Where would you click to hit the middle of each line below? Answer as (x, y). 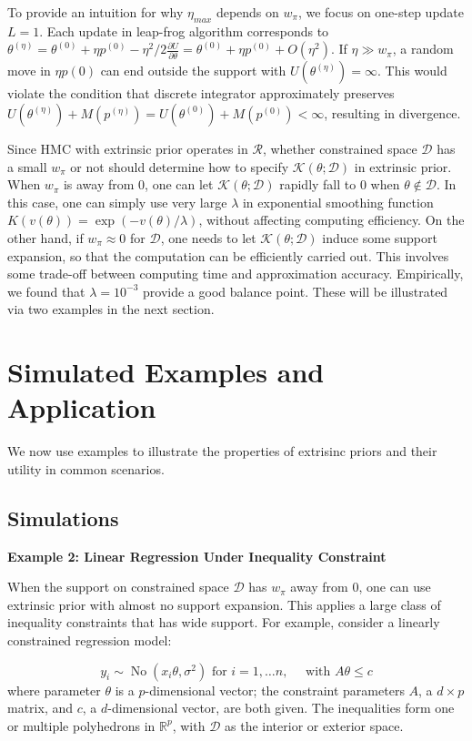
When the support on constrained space (118, 587)
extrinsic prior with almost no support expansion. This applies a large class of (224, 604)
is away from (99, 184)
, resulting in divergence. (392, 112)
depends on (247, 12)
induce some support (380, 237)
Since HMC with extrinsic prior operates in (128, 148)
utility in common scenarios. (86, 468)
